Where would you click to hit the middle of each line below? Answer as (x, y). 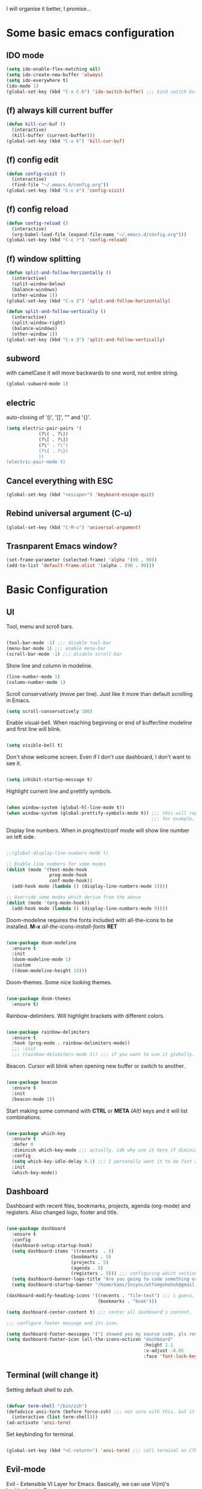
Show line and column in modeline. (50, 665)
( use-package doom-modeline (41, 943)
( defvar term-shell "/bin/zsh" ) (47, 1406)
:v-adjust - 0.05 (164, 1351)
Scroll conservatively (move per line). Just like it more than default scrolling (99, 694)
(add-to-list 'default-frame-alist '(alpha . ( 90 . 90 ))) (80, 566)
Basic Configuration (57, 590)
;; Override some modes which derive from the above (74, 897)
